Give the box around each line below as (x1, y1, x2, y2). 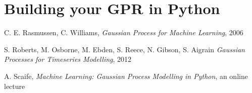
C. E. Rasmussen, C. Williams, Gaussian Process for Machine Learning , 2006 (4, 27, 243, 38)
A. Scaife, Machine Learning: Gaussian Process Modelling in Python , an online (4, 70, 248, 81)
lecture (4, 80, 25, 91)
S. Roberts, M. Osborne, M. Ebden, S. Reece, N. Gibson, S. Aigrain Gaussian (4, 44, 245, 54)
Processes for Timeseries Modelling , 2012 (4, 54, 132, 64)
